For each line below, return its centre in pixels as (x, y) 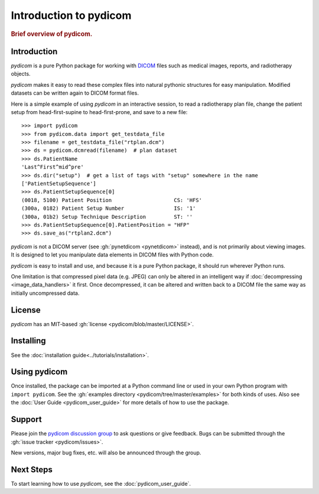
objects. (21, 74)
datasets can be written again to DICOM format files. (75, 93)
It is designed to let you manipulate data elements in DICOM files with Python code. (112, 255)
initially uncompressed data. (45, 293)
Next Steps (32, 469)
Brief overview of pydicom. (52, 34)
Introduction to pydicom (71, 15)
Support (26, 420)
